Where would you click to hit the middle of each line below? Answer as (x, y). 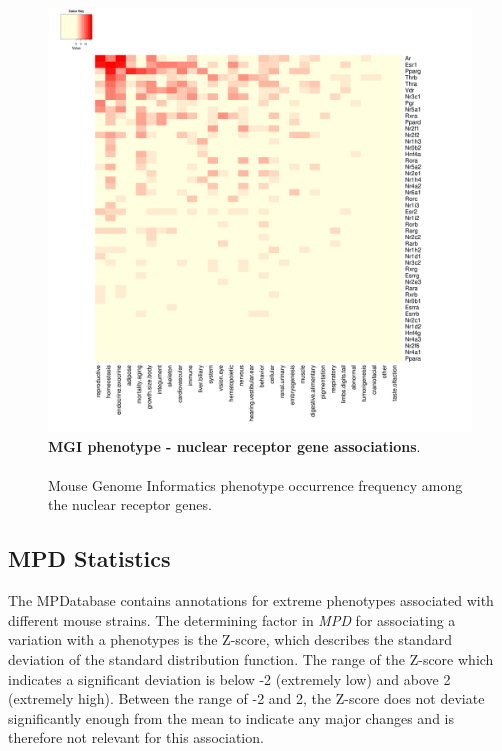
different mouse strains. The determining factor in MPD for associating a (232, 619)
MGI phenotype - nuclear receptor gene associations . (234, 445)
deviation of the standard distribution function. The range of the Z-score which (251, 658)
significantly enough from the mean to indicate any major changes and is (231, 717)
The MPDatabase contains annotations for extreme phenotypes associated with (251, 600)
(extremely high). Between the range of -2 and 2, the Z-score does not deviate (246, 698)
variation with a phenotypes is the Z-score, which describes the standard (230, 639)
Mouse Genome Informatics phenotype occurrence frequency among (255, 484)
